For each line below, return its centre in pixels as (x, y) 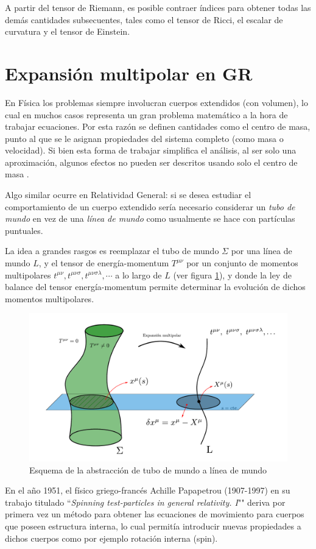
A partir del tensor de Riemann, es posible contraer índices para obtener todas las (158, 7)
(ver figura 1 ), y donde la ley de (232, 274)
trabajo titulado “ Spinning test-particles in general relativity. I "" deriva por (145, 502)
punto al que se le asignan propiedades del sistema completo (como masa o (144, 138)
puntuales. (24, 230)
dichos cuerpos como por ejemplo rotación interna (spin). (111, 538)
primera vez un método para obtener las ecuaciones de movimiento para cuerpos (155, 514)
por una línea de (262, 251)
